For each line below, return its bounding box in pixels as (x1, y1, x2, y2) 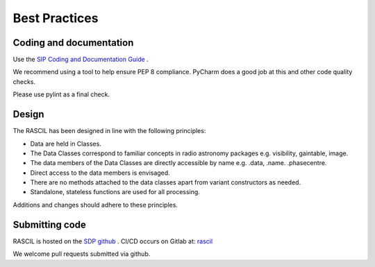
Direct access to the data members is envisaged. (30, 169, 170, 177)
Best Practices (12, 10, 99, 26)
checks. (12, 77, 36, 86)
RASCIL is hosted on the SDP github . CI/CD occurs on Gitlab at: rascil (12, 236, 213, 246)
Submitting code (12, 218, 87, 230)
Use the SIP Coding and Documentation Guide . (12, 55, 149, 64)
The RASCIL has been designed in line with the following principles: (12, 127, 206, 135)
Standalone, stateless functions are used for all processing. (30, 188, 201, 196)
